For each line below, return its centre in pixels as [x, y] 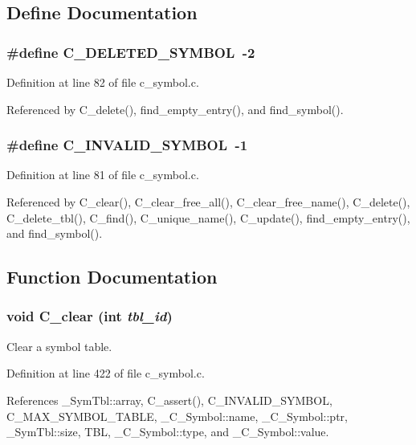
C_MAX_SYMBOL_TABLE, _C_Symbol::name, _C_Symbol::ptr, [177, 416]
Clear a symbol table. [59, 346]
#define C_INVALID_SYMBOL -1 [127, 145]
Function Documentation [112, 277]
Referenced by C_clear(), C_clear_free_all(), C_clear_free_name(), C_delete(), [208, 202]
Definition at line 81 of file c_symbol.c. [103, 175]
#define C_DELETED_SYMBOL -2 [131, 52]
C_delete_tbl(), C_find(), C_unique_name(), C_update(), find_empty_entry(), [208, 217]
